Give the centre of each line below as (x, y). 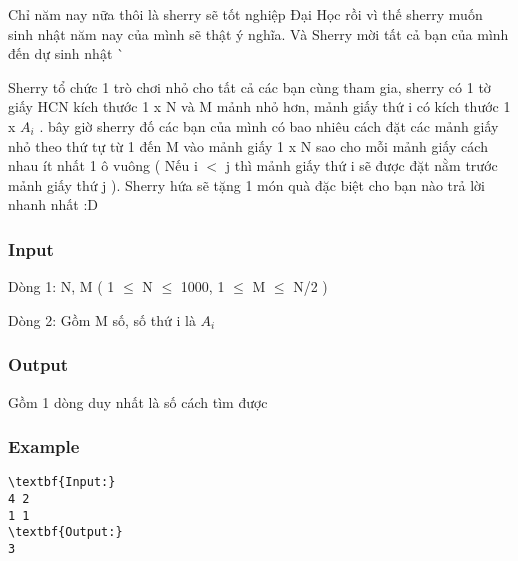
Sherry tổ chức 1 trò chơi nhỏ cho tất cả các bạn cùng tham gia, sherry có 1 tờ (249, 86)
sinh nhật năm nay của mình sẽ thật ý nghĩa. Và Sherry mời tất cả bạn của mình (258, 33)
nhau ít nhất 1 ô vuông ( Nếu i (103, 165)
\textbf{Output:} (65, 532)
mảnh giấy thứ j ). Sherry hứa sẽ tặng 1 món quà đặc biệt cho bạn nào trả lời (246, 184)
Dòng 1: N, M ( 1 (61, 286)
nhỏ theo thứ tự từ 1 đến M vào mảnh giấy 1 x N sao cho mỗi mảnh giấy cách (248, 145)
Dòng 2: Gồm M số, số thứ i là (102, 319)
